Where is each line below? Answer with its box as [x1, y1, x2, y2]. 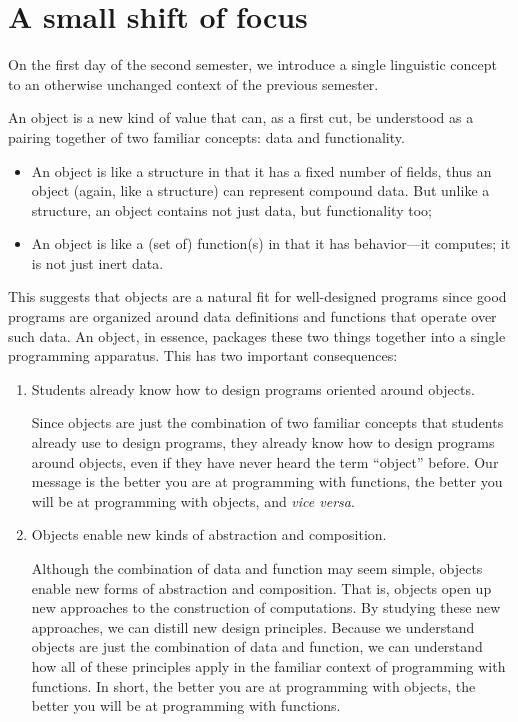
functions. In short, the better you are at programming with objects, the [31, 675, 476, 696]
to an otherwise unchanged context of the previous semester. [8, 73, 379, 94]
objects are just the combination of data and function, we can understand [31, 636, 483, 657]
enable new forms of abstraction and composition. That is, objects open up [31, 577, 492, 598]
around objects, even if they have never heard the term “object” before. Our [31, 451, 499, 472]
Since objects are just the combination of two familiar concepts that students [31, 412, 504, 433]
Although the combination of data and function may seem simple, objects [31, 558, 483, 578]
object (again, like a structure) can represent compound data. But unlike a [31, 180, 490, 201]
